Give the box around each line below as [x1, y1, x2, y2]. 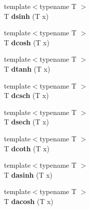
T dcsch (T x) [4, 90, 49, 101]
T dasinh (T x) [4, 169, 52, 180]
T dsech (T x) [4, 116, 49, 127]
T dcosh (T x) [4, 37, 49, 47]
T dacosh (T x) [4, 196, 53, 206]
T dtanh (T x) [4, 63, 50, 74]
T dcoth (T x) [4, 143, 49, 153]
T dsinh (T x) [4, 10, 49, 21]
